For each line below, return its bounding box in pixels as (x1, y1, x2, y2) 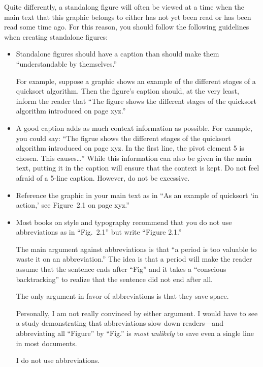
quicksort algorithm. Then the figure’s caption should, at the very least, (16, 86, 239, 96)
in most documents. (16, 337, 77, 348)
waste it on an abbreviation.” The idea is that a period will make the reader (16, 253, 252, 264)
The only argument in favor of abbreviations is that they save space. (16, 291, 229, 301)
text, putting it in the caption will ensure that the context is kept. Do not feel (16, 162, 259, 173)
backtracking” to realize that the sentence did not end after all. (16, 273, 213, 284)
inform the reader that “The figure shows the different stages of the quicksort (16, 95, 256, 106)
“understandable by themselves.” (16, 58, 117, 69)
